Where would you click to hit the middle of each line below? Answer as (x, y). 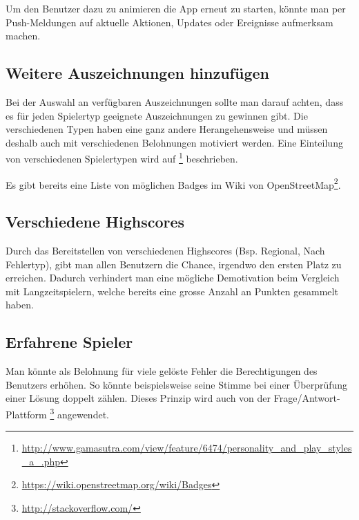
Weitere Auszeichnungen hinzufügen (137, 73)
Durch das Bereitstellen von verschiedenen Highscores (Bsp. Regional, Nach (165, 251)
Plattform (26, 414)
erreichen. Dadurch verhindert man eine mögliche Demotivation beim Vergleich (173, 278)
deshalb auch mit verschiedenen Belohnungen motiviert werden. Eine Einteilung (174, 142)
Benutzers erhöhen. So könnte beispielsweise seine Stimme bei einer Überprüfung (177, 384)
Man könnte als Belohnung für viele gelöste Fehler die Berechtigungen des (162, 371)
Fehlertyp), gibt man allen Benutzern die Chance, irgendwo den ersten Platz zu (174, 264)
